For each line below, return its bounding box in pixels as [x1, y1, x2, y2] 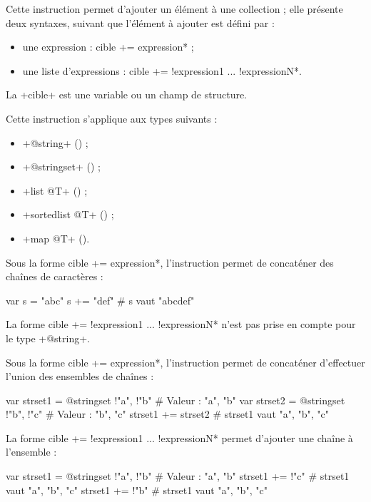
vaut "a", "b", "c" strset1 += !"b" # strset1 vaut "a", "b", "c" [6, 482, 268, 497]
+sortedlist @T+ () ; [22, 207, 114, 222]
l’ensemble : [6, 444, 57, 459]
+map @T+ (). [22, 230, 90, 245]
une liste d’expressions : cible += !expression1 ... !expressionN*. [22, 63, 302, 78]
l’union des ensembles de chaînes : [6, 369, 154, 384]
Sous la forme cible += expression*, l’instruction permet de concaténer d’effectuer [6, 354, 365, 369]
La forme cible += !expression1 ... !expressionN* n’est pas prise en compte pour [6, 317, 356, 332]
